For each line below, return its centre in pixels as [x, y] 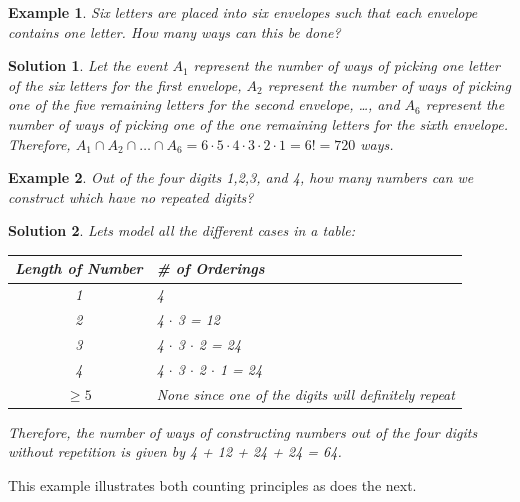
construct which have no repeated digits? [131, 196]
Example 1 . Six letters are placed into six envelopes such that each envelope [243, 12]
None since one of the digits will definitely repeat [305, 393]
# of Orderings [210, 268]
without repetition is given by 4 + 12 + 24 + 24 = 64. [175, 451]
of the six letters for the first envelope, [125, 84]
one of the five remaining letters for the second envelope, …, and [204, 104]
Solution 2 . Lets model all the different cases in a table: [182, 230]
